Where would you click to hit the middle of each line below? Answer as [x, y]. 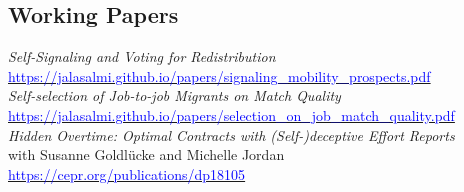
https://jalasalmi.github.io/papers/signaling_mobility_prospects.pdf [219, 75]
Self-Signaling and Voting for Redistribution [142, 56]
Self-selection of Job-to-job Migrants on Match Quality [174, 95]
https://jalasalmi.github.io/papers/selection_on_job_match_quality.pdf [231, 114]
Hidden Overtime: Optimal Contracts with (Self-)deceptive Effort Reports [231, 134]
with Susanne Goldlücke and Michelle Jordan [146, 154]
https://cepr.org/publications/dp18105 [127, 173]
